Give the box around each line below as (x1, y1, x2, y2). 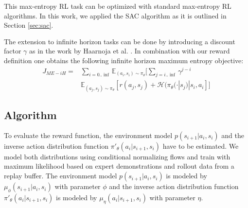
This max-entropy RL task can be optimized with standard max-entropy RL (4, 1, 231, 11)
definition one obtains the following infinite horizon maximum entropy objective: (4, 55, 244, 65)
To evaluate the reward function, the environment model (4, 130, 173, 140)
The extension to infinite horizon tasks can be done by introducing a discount (4, 36, 235, 46)
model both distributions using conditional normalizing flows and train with (4, 151, 230, 161)
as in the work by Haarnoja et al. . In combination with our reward (29, 46, 230, 56)
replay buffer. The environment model (4, 171, 117, 181)
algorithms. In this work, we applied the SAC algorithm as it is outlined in (4, 10, 227, 20)
